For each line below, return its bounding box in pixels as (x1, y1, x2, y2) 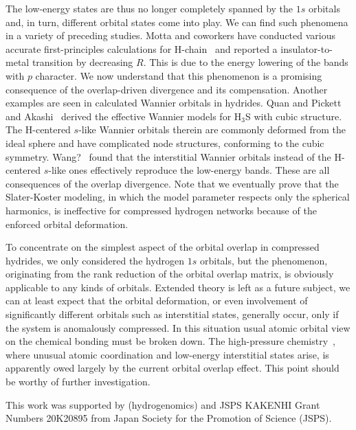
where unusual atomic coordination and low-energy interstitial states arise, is (5, 347, 329, 361)
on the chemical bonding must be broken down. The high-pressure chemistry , (5, 334, 335, 348)
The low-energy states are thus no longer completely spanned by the (5, 1, 293, 15)
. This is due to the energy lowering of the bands (143, 55, 348, 69)
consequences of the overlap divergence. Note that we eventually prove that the (5, 176, 339, 190)
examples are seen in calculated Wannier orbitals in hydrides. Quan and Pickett (5, 95, 342, 110)
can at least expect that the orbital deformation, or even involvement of (5, 293, 308, 308)
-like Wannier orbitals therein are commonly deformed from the (78, 122, 346, 137)
